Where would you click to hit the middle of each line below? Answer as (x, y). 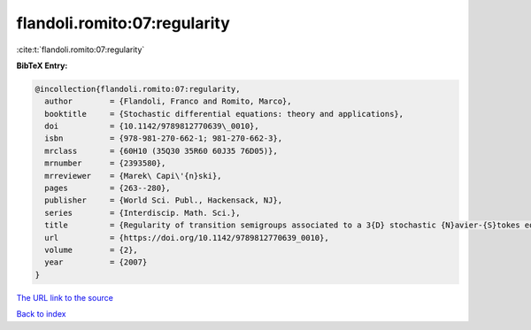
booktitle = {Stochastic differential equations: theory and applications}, (224, 114)
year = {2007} (96, 262)
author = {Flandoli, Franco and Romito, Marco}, (168, 101)
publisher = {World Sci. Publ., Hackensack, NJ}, (164, 200)
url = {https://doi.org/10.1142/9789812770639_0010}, (187, 238)
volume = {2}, (92, 250)
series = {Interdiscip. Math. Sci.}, (142, 213)
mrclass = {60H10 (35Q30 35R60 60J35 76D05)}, (161, 151)
